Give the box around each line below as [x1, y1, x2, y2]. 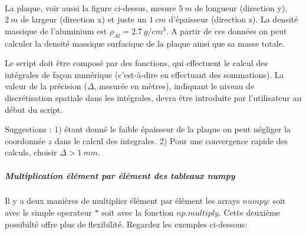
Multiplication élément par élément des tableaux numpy [5, 169, 235, 181]
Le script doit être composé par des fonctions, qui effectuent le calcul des [5, 57, 268, 69]
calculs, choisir [5, 146, 57, 158]
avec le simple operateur [5, 206, 92, 219]
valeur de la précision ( [5, 80, 87, 92]
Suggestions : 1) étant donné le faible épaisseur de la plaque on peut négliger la [5, 123, 291, 135]
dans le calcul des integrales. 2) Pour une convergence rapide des [54, 134, 288, 147]
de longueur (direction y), [195, 1, 288, 14]
